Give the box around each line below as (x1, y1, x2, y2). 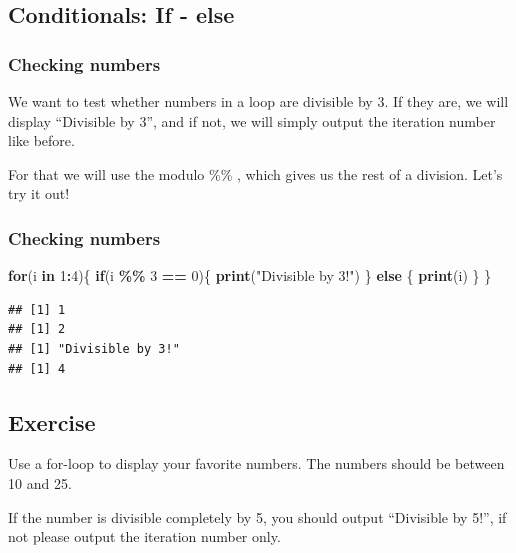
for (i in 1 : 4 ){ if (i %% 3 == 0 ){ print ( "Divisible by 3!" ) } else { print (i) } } (8, 265, 492, 286)
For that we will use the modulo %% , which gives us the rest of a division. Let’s (8, 163, 503, 184)
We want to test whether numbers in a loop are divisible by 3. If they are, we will (8, 91, 509, 111)
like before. (8, 130, 75, 151)
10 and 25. (8, 472, 72, 493)
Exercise (8, 406, 96, 437)
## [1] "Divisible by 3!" (8, 341, 180, 356)
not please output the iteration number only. (8, 526, 281, 547)
